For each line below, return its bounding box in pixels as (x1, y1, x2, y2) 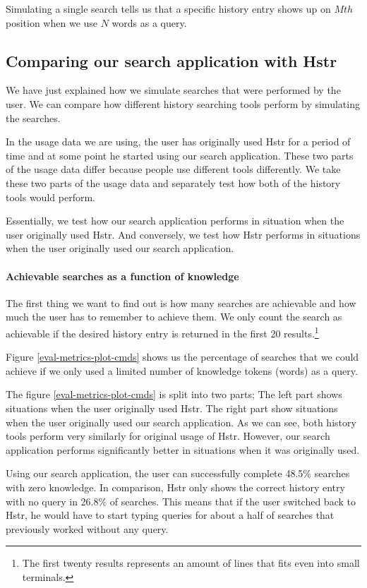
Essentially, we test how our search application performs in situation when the (6, 213, 344, 228)
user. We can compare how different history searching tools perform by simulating (6, 96, 360, 111)
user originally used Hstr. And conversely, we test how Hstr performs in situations (6, 227, 361, 241)
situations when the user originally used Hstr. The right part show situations (6, 400, 338, 415)
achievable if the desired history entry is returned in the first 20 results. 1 (6, 323, 319, 340)
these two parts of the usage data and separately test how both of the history (6, 175, 341, 190)
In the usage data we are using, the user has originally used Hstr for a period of (6, 134, 351, 149)
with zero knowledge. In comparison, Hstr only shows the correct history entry (6, 479, 345, 494)
